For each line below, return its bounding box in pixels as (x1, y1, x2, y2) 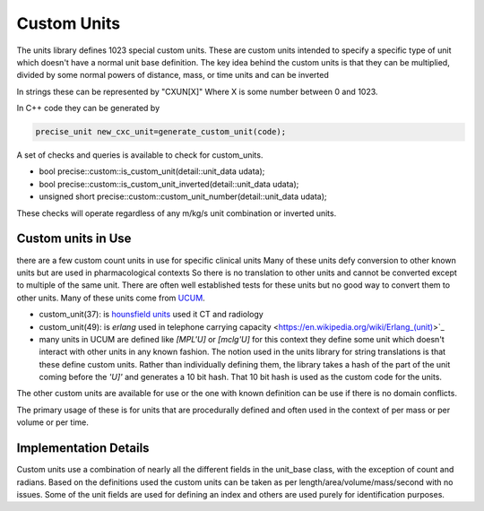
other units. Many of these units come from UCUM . (16, 292, 205, 303)
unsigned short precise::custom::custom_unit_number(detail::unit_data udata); (39, 191, 327, 202)
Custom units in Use (16, 231, 132, 247)
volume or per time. (16, 417, 89, 428)
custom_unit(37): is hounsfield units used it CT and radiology (39, 309, 264, 320)
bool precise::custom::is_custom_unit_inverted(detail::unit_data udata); (39, 178, 299, 189)
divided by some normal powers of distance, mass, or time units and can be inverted (16, 70, 329, 81)
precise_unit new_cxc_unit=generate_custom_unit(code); (35, 126, 287, 137)
